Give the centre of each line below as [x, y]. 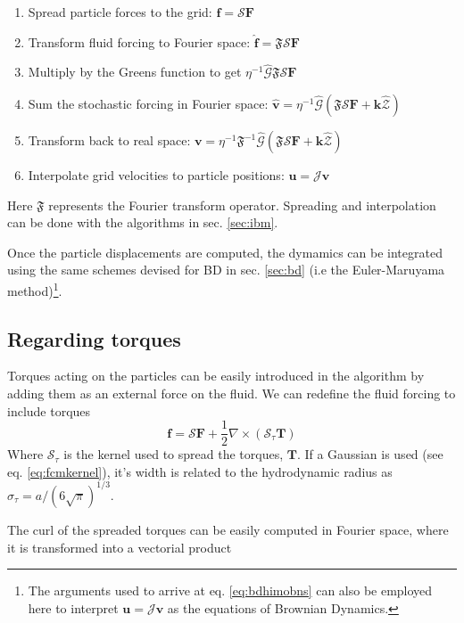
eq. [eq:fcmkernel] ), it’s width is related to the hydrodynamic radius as [200, 471]
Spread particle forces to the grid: [120, 12]
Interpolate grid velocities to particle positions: [156, 175]
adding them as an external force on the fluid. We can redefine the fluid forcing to [232, 393]
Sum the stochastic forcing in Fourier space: [148, 103]
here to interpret [73, 607]
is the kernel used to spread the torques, [174, 454]
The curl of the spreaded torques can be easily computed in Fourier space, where [228, 529]
